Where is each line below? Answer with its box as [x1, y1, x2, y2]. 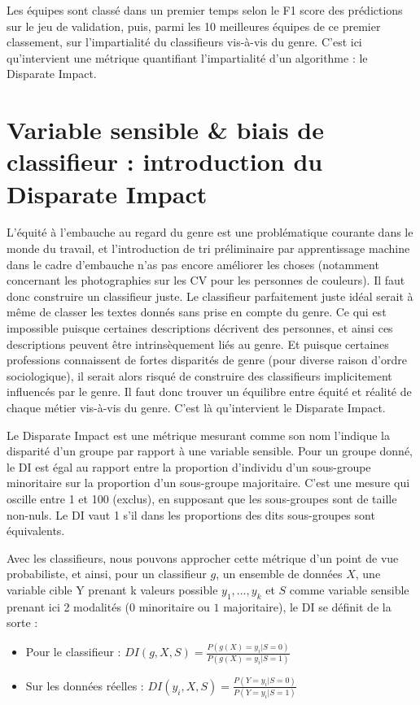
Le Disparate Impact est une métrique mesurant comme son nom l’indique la [7, 426, 390, 443]
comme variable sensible [289, 581, 409, 598]
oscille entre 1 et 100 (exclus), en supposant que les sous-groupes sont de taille [7, 490, 397, 507]
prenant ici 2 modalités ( [7, 598, 130, 615]
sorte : [7, 614, 38, 631]
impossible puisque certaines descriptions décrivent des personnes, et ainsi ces [7, 320, 393, 337]
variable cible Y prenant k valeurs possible [7, 581, 218, 598]
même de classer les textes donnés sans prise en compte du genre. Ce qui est [7, 303, 387, 320]
